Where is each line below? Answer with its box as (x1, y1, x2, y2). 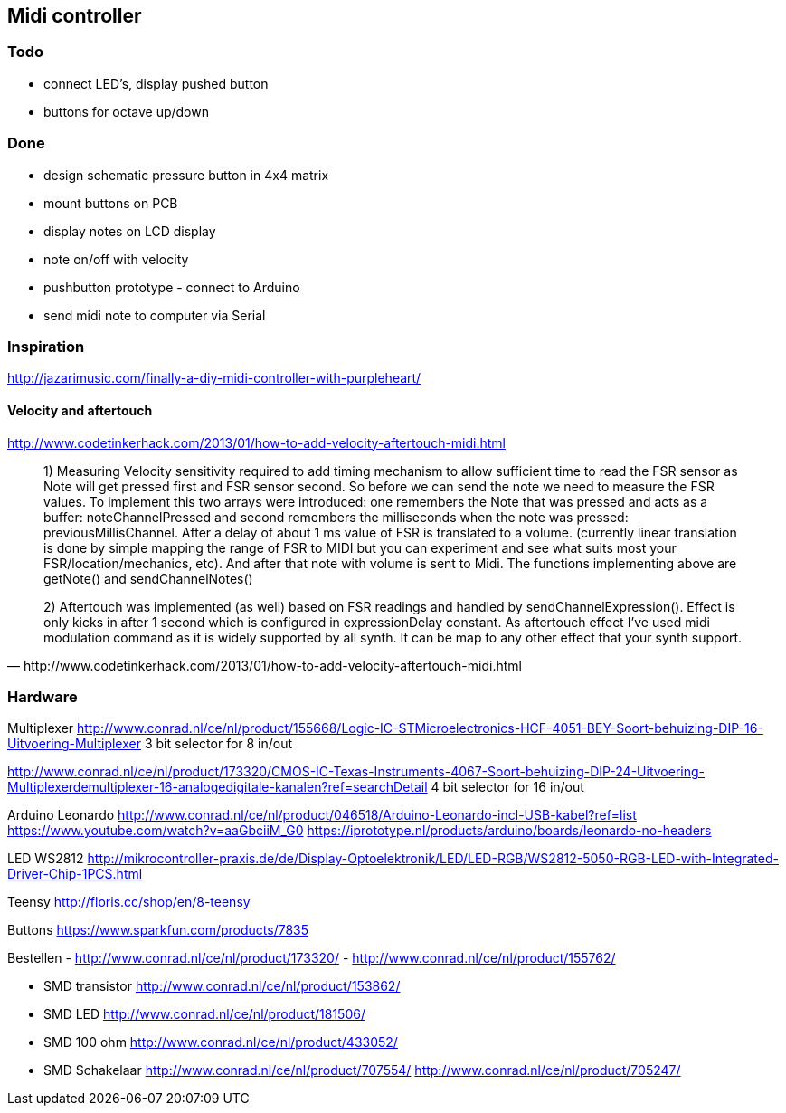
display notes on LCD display (43, 223, 216, 239)
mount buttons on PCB (43, 195, 178, 211)
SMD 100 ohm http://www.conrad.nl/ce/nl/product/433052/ (43, 1034, 398, 1051)
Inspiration (7, 337, 85, 356)
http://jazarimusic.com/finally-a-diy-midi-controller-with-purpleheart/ (7, 370, 421, 386)
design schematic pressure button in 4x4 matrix (43, 166, 329, 183)
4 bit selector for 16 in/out (431, 779, 584, 795)
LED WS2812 (7, 851, 84, 867)
